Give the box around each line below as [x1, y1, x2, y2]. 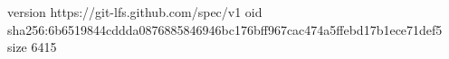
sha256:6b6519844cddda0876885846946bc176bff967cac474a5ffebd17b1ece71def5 [7, 20, 443, 38]
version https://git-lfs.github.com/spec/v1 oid [7, 3, 263, 21]
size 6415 [7, 38, 57, 56]
